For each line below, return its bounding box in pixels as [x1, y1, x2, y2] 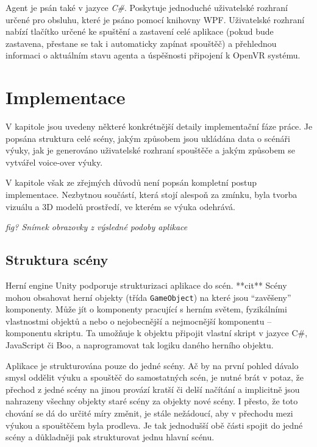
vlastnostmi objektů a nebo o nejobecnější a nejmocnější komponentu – [5, 314, 272, 327]
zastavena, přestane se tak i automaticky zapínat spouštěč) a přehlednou [5, 37, 277, 49]
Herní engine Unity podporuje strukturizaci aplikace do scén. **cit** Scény [5, 279, 287, 292]
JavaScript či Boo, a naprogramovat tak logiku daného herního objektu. [5, 339, 274, 351]
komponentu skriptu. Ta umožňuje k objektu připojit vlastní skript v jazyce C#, [5, 326, 308, 339]
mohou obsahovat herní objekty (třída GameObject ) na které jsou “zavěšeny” [5, 290, 291, 303]
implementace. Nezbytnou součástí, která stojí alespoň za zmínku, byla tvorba [5, 188, 297, 201]
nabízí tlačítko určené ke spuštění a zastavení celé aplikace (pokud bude [5, 25, 274, 38]
